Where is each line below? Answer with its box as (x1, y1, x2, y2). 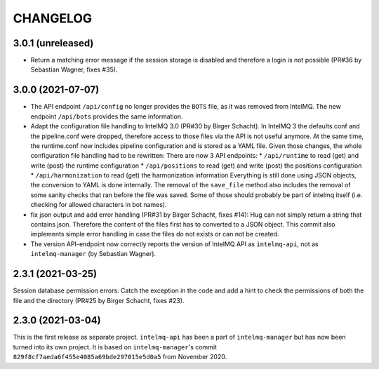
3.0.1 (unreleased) (13, 37, 94, 49)
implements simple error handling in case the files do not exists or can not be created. (30, 230, 279, 239)
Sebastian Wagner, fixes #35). (30, 65, 118, 74)
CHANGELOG (13, 11, 93, 26)
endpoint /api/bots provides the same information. (30, 112, 183, 121)
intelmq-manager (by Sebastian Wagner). (30, 250, 157, 258)
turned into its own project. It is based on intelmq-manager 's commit (13, 342, 218, 351)
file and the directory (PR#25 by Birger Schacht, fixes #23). (13, 296, 185, 304)
